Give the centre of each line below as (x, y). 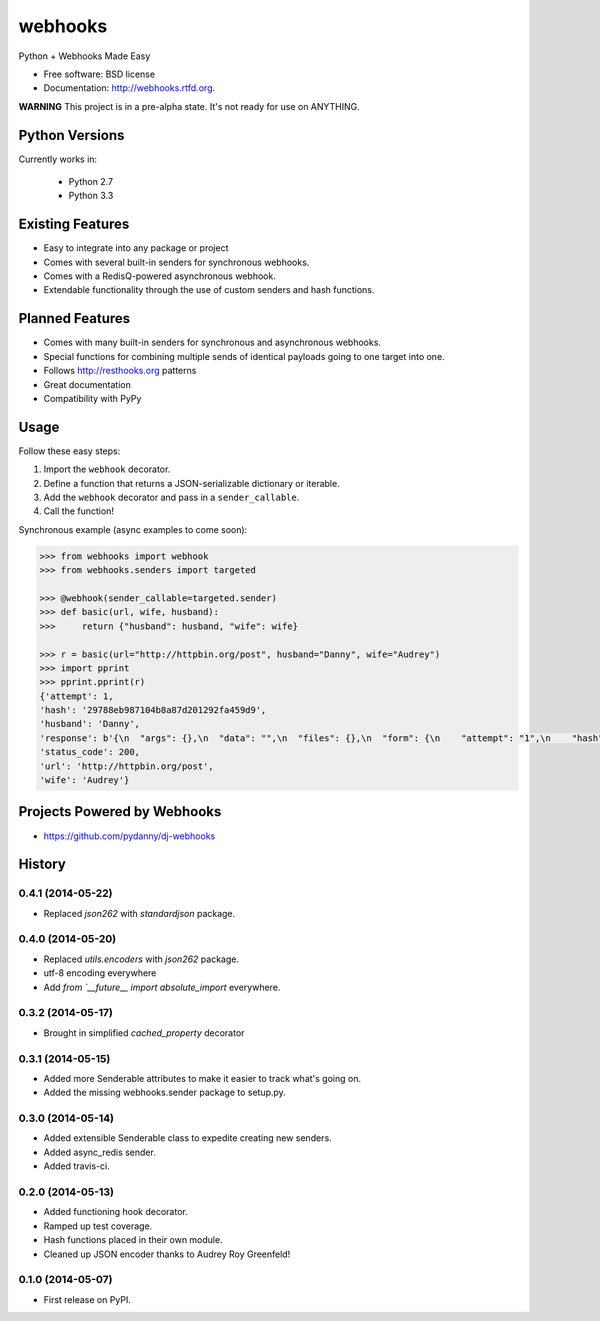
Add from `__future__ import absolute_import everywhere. (162, 987)
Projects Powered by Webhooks (120, 811)
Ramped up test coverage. (98, 1226)
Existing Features (74, 224)
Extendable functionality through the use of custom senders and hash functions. (209, 290)
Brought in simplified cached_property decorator (144, 1032)
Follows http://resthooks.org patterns (120, 371)
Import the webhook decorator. (107, 469)
